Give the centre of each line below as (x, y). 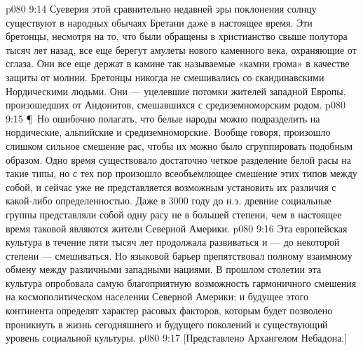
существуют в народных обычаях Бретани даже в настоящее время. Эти (159, 22)
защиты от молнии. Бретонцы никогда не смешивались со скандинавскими (165, 77)
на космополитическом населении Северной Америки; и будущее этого (157, 296)
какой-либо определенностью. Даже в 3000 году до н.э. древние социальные (169, 201)
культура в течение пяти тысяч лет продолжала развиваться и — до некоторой (173, 242)
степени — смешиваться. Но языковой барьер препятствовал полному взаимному (179, 255)
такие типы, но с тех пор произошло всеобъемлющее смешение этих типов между (181, 173)
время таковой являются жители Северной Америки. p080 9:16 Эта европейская (177, 228)
